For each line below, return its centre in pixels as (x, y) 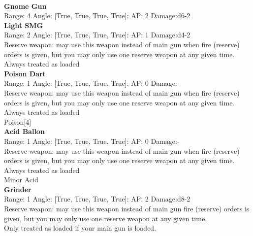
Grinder (18, 189)
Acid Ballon (24, 131)
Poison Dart (25, 73)
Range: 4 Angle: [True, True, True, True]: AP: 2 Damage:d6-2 (97, 16)
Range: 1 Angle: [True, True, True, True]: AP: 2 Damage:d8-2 (97, 199)
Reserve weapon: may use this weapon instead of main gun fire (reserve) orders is (127, 209)
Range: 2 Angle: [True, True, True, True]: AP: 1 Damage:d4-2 (97, 35)
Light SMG (24, 25)
